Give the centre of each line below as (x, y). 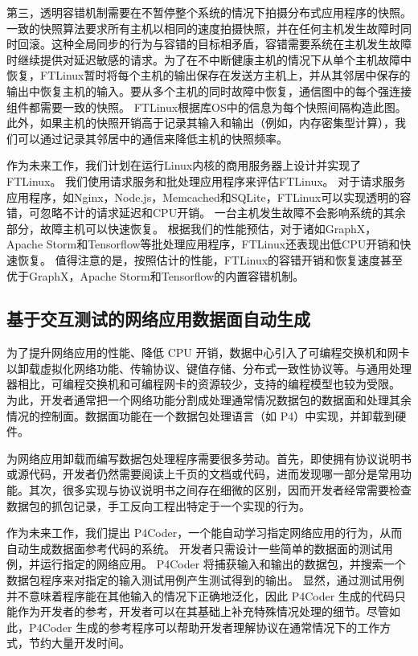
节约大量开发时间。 (79, 643)
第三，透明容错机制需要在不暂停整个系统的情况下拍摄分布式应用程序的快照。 (209, 12)
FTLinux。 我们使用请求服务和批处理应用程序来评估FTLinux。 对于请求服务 (206, 180)
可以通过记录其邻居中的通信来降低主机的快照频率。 (152, 138)
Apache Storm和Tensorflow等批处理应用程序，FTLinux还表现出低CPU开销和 (203, 244)
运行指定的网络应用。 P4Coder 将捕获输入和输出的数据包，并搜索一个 (223, 564)
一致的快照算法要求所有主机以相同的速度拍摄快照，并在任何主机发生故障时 (203, 28)
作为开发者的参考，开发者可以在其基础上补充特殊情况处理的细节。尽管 (203, 611)
